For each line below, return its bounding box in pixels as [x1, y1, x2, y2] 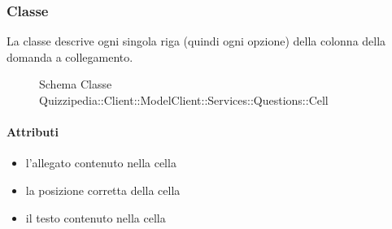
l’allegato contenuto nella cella [25, 154, 176, 171]
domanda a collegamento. [7, 48, 133, 65]
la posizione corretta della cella [25, 181, 181, 198]
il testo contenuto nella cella [25, 209, 166, 226]
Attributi [7, 123, 59, 140]
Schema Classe [39, 76, 112, 93]
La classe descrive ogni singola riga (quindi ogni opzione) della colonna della [7, 32, 386, 50]
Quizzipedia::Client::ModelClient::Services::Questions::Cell [39, 92, 329, 108]
